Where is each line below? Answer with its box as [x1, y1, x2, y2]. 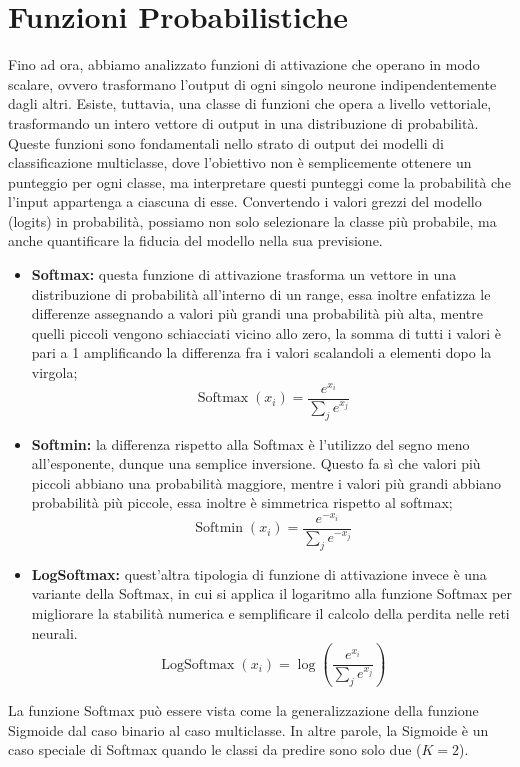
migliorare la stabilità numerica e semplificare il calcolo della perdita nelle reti [31, 603, 510, 624]
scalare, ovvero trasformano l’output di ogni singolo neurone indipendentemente [8, 73, 497, 94]
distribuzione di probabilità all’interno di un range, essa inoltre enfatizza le [31, 283, 491, 304]
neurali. [31, 622, 78, 643]
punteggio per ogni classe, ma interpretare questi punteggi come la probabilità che [8, 171, 511, 192]
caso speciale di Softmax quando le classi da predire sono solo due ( [8, 739, 422, 760]
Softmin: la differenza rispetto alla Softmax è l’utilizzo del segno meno [31, 433, 470, 454]
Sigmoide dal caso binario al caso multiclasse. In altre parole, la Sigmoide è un [8, 719, 489, 740]
